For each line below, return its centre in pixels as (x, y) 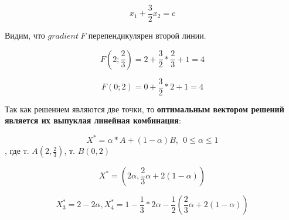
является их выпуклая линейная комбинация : (93, 120)
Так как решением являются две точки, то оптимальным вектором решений (144, 109)
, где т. (17, 151)
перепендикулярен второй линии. (147, 35)
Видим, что (25, 35)
